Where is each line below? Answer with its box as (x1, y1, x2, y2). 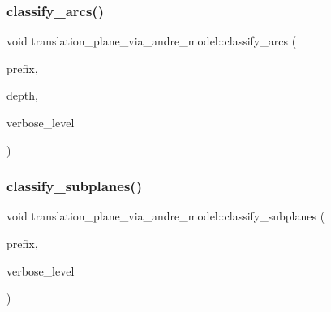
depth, (6, 87, 38, 104)
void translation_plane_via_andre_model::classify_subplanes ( (6, 207, 325, 224)
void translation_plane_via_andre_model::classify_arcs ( (6, 32, 297, 49)
